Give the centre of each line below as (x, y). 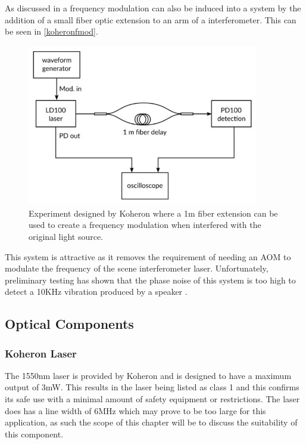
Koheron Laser (41, 353)
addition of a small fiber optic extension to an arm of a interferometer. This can (151, 19)
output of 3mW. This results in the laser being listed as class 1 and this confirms (152, 387)
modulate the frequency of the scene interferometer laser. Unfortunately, (137, 268)
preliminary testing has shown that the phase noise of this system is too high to (150, 280)
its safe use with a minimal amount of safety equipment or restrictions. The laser (152, 399)
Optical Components (69, 324)
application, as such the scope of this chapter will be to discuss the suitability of (151, 422)
